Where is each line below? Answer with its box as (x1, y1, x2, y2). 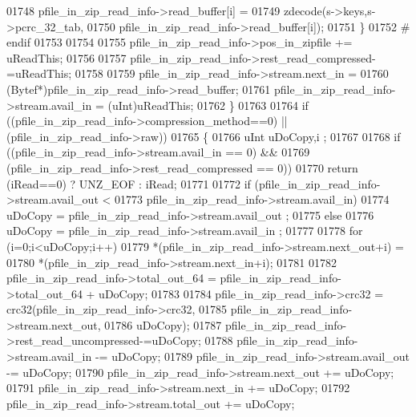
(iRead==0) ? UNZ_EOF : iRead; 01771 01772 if (6, 175, 251, 192)
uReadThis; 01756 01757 (6, 49, 127, 66)
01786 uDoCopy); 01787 (104, 316, 222, 333)
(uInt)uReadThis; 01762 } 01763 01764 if (107, 96, 309, 113)
